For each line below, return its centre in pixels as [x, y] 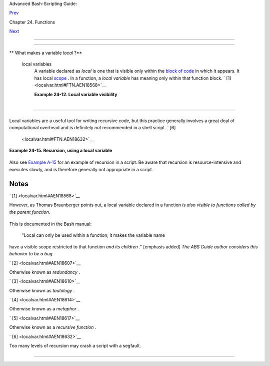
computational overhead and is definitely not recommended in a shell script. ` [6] [92, 128]
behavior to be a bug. [31, 254]
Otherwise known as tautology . [42, 290]
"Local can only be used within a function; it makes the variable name [93, 235]
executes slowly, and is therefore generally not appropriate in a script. [81, 169]
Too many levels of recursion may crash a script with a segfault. [75, 346]
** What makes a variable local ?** [46, 53]
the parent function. [30, 212]
